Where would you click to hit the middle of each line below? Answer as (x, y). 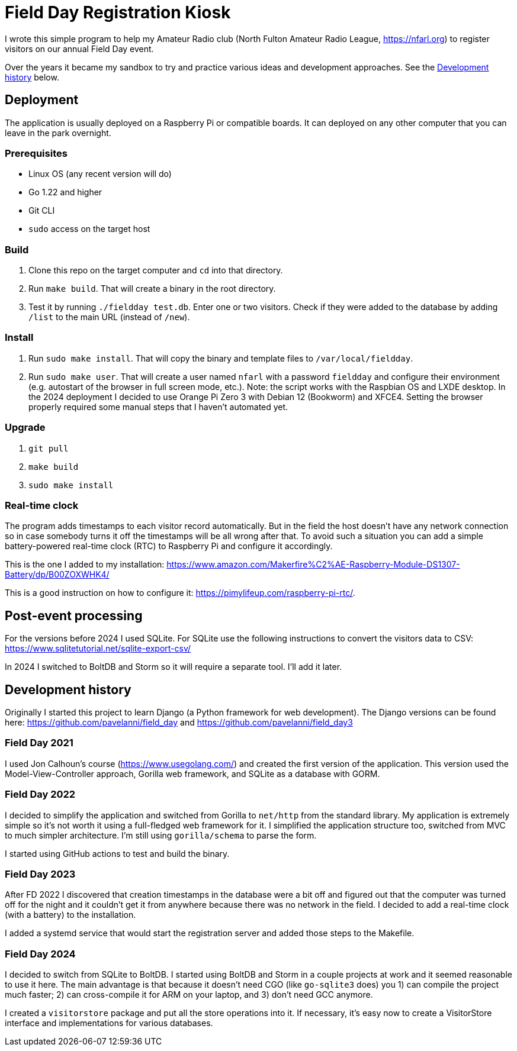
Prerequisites (36, 153)
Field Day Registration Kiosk (118, 12)
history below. (32, 77)
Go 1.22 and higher (65, 192)
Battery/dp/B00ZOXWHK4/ (57, 575)
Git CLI (42, 211)
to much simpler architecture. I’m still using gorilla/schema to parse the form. (161, 835)
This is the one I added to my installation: (85, 565)
